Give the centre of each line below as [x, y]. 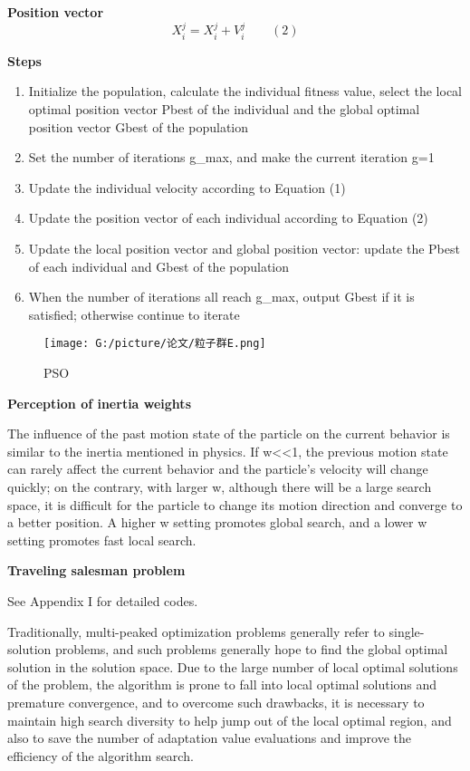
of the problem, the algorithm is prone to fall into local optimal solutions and [222, 684]
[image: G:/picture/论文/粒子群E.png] [155, 344]
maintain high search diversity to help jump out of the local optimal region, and [230, 720]
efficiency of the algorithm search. [101, 755]
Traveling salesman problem [96, 570]
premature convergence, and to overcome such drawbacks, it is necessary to [216, 702]
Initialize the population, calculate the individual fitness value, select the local [245, 91]
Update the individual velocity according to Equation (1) [187, 187]
